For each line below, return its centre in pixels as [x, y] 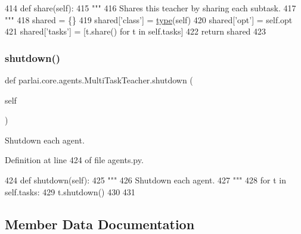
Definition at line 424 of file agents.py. [74, 160]
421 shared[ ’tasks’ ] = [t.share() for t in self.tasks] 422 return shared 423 [136, 31]
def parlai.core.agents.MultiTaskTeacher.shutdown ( [99, 80]
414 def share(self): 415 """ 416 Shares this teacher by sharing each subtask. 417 [150, 8]
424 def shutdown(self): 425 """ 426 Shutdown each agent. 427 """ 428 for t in [145, 180]
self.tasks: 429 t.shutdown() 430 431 [70, 191]
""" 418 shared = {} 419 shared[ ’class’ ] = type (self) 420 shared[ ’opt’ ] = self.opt [149, 19]
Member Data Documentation [100, 224]
